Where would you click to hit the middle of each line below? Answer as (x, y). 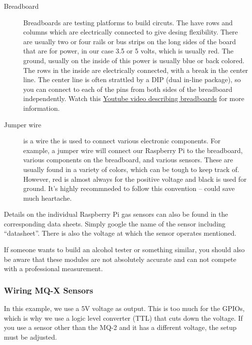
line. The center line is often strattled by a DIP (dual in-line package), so (132, 79)
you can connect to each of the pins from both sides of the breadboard (128, 89)
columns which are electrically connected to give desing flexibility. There (131, 32)
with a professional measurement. (54, 268)
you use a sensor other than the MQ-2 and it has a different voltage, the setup (120, 327)
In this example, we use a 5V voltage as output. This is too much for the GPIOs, (124, 308)
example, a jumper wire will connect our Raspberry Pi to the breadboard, (133, 150)
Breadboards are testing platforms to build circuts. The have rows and (128, 22)
